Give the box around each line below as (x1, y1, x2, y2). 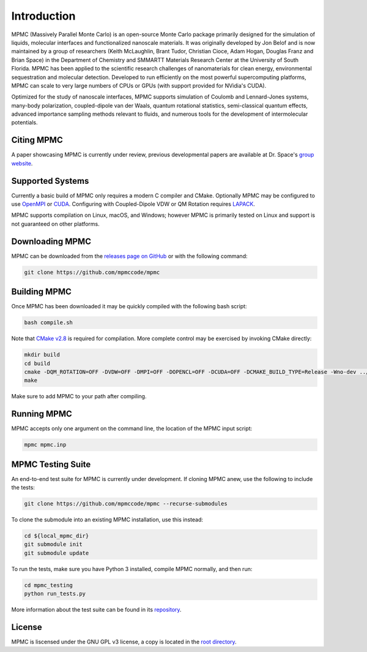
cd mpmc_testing (24, 582, 73, 588)
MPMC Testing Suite (11, 459, 91, 469)
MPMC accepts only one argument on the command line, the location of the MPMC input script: (11, 425, 253, 432)
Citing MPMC (11, 135, 64, 145)
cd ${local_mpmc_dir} (24, 533, 89, 539)
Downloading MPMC (11, 236, 92, 246)
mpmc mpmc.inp (24, 441, 67, 449)
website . (11, 159, 33, 167)
